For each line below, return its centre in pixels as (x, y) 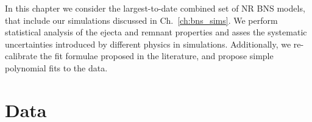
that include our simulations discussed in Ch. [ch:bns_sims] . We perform (141, 20)
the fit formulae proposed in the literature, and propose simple (157, 56)
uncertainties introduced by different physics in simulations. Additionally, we (148, 44)
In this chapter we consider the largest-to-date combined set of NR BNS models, (155, 8)
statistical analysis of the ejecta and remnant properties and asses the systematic (156, 32)
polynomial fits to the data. (56, 67)
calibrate (21, 56)
